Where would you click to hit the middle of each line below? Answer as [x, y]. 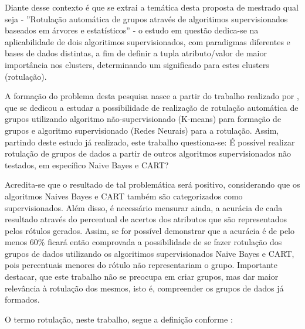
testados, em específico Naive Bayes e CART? [87, 164]
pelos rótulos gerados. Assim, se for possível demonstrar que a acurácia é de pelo [150, 230]
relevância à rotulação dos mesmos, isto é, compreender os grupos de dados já [144, 288]
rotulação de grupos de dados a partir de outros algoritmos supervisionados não [148, 153]
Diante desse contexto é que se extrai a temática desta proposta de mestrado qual [152, 7]
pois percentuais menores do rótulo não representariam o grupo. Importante [141, 265]
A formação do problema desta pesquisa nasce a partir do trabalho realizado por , [152, 96]
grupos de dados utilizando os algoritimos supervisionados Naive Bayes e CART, [150, 253]
